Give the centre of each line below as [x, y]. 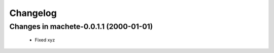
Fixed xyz [45, 40]
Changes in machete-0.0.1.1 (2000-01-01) [81, 26]
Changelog [33, 13]
